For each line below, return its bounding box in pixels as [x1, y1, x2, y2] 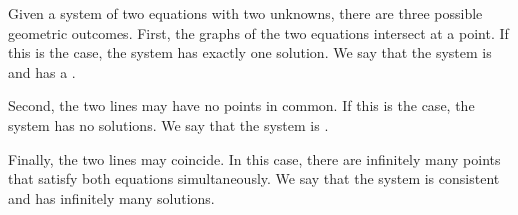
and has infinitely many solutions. [8, 187, 215, 208]
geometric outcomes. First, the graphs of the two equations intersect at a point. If [8, 22, 509, 43]
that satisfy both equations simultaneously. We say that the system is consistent [8, 168, 500, 189]
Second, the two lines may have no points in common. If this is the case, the [8, 95, 475, 116]
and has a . [8, 61, 76, 82]
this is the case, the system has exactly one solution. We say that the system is [8, 42, 492, 63]
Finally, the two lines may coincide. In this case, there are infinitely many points [8, 148, 501, 169]
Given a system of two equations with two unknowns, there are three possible [8, 3, 483, 23]
